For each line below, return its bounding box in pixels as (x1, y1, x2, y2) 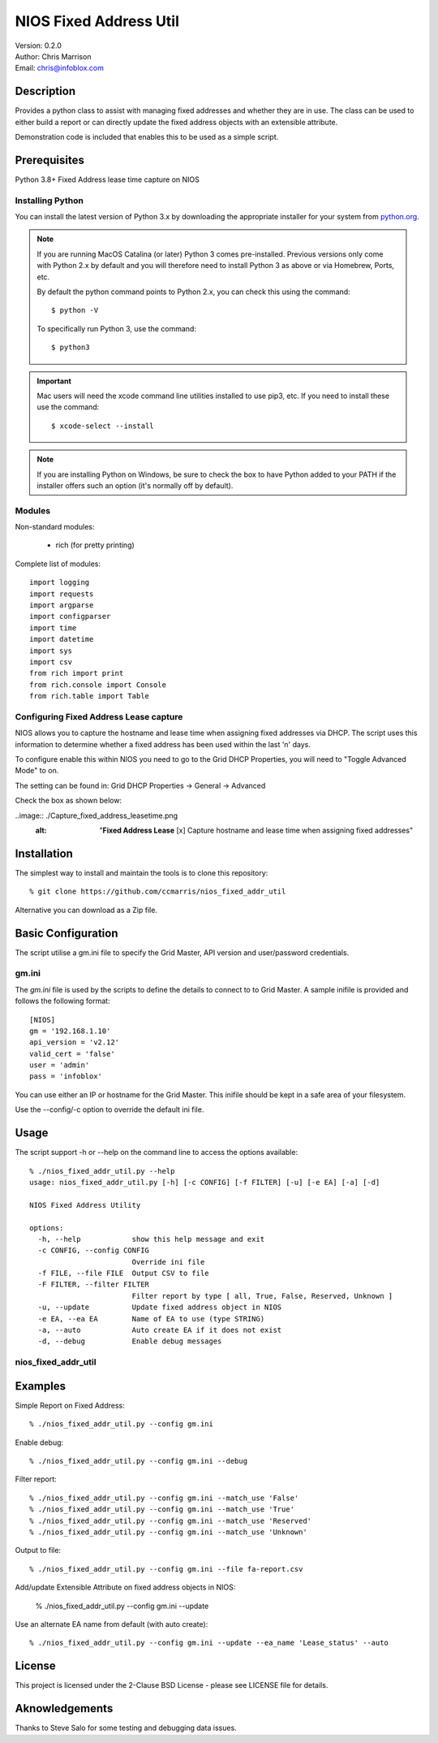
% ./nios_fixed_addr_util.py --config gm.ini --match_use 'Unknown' (29, 1528, 307, 1537)
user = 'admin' (29, 1061, 90, 1070)
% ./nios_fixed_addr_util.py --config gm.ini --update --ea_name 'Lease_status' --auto (29, 1638, 389, 1648)
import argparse (29, 601, 94, 610)
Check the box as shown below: (15, 796, 122, 806)
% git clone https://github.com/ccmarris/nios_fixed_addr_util (29, 887, 286, 897)
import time (29, 623, 77, 633)
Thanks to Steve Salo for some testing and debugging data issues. (15, 1723, 237, 1733)
